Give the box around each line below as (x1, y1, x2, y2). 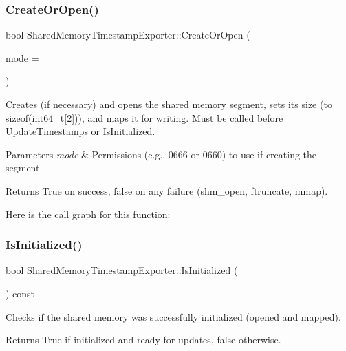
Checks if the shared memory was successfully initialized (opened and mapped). (6, 309, 341, 323)
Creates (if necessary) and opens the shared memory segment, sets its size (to (6, 97, 332, 111)
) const (6, 286, 35, 300)
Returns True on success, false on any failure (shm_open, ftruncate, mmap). (6, 183, 328, 198)
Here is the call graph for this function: (6, 206, 171, 221)
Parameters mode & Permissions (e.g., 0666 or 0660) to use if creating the (6, 147, 317, 161)
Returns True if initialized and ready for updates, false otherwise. (6, 332, 281, 347)
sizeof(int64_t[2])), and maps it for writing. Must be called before (6, 110, 283, 125)
